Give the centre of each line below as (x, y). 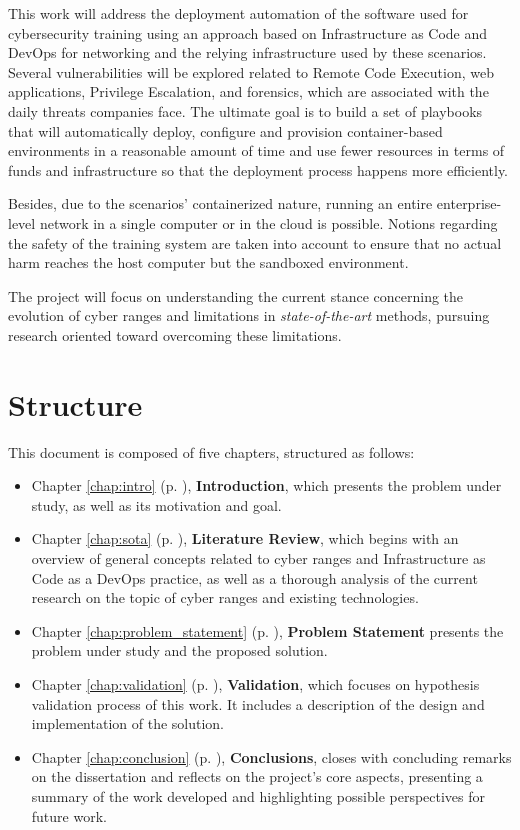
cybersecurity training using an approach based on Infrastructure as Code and (248, 32)
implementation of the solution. (128, 723)
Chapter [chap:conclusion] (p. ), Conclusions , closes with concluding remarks (271, 756)
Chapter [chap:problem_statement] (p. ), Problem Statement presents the (267, 630)
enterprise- (469, 203)
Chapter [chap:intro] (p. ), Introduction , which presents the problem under (266, 485)
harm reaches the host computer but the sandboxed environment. (208, 262)
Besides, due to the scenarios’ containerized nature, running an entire (220, 203)
